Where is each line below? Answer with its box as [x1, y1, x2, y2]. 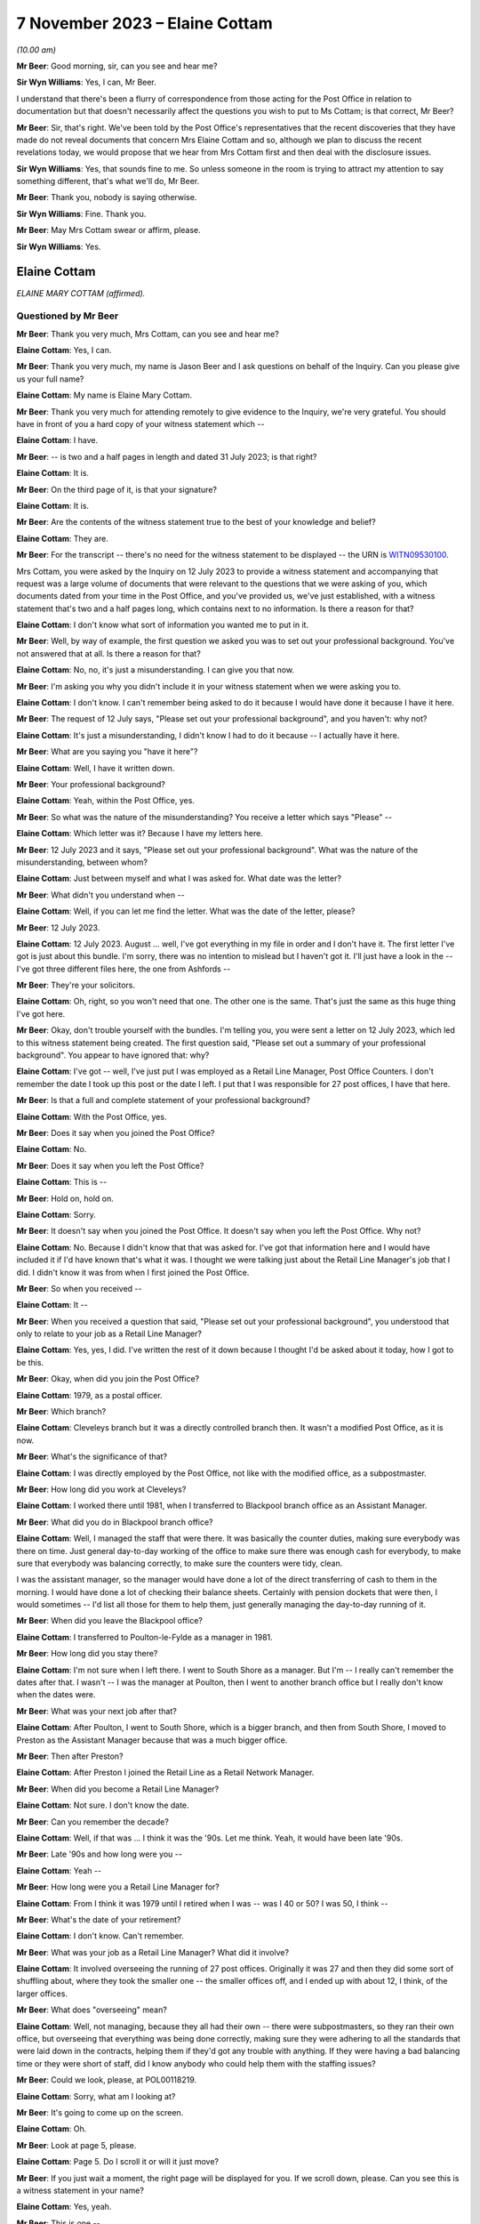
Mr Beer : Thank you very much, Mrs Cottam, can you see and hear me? [16, 328, 279, 339]
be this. [16, 1357, 44, 1367]
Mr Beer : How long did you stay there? [16, 1648, 158, 1659]
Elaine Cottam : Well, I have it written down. [16, 762, 175, 773]
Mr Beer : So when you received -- [16, 1283, 142, 1293]
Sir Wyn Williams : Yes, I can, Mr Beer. [16, 77, 157, 88]
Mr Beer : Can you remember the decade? [16, 1816, 169, 1827]
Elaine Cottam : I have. [16, 435, 99, 446]
